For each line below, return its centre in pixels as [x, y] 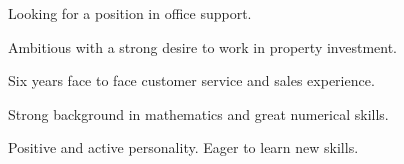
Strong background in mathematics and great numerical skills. [198, 113]
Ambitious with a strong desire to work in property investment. [203, 46]
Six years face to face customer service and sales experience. [191, 80]
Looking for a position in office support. [130, 13]
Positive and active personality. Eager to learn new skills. [183, 147]
